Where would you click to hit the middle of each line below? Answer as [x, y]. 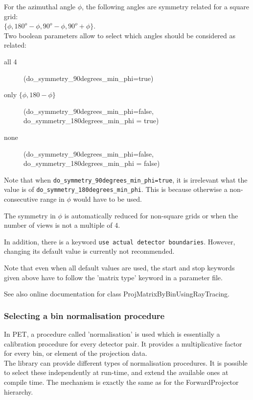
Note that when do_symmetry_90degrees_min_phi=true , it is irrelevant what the [126, 179]
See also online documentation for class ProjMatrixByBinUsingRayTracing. [117, 294]
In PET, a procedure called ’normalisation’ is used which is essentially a [112, 334]
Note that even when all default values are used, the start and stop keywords [119, 268]
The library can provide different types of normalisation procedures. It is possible [126, 362]
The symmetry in [30, 215]
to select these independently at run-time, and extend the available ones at [116, 372]
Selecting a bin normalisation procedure [84, 315]
